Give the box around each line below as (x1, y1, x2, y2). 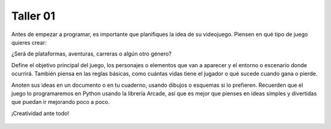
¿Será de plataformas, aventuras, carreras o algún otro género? (11, 50, 172, 57)
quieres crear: (11, 39, 47, 46)
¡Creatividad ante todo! (11, 109, 70, 117)
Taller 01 (11, 9, 55, 23)
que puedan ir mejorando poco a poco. (11, 98, 110, 106)
